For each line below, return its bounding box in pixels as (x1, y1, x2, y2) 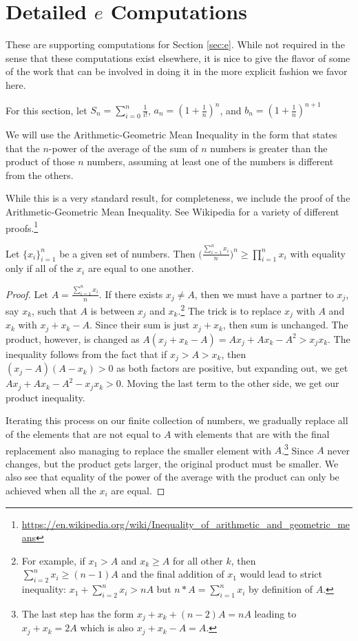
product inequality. (6, 390, 85, 404)
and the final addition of (121, 567, 224, 581)
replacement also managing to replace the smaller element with (6, 443, 271, 457)
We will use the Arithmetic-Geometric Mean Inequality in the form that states (6, 127, 337, 141)
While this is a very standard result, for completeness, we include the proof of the (6, 191, 350, 205)
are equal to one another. (87, 261, 194, 275)
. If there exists (98, 286, 163, 301)
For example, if (21, 553, 85, 567)
